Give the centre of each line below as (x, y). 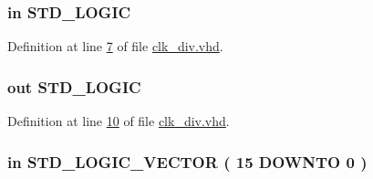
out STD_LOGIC (74, 86)
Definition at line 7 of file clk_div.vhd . (115, 46)
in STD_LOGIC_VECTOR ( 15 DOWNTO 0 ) (187, 161)
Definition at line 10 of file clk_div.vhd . (119, 121)
